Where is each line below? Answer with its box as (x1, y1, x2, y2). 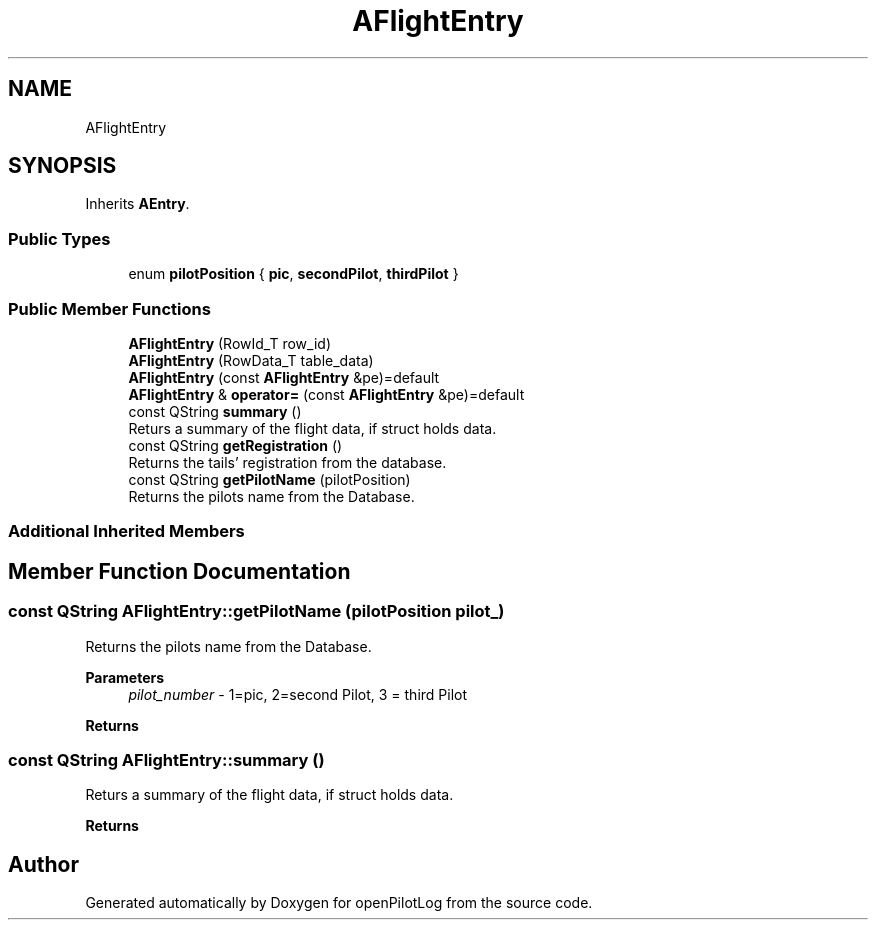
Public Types (8, 228, 111, 249)
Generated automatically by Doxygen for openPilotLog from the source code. (85, 894, 593, 912)
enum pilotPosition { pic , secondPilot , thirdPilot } (128, 265, 459, 283)
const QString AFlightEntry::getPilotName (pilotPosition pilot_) (8, 601, 505, 622)
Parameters (85, 668, 165, 686)
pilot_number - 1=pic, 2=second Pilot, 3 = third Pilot (128, 685, 468, 703)
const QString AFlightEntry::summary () (8, 749, 325, 770)
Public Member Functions (8, 298, 211, 319)
